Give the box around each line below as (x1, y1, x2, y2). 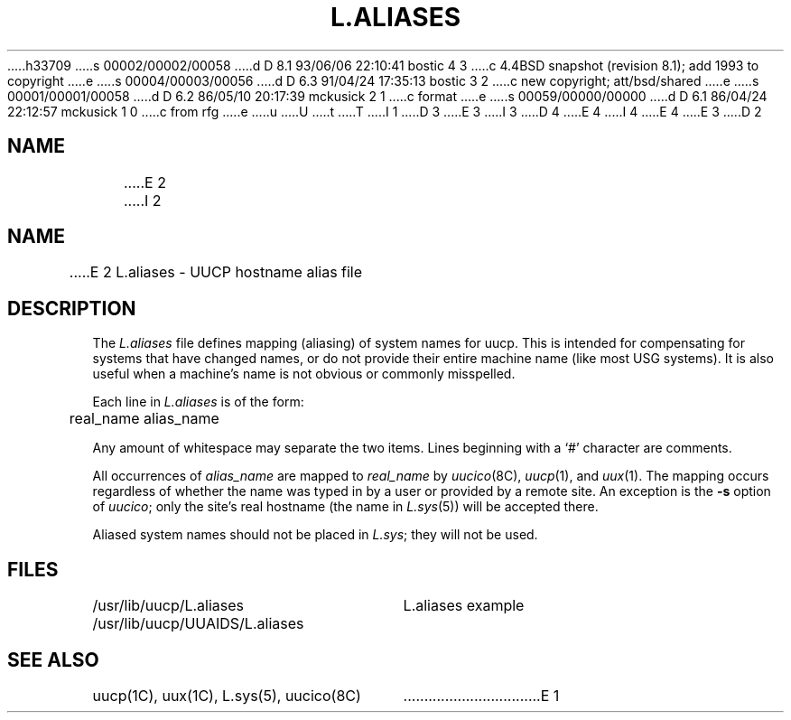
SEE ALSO (7, 648, 99, 671)
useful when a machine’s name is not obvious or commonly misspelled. (92, 366, 516, 382)
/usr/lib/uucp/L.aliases (92, 596, 245, 615)
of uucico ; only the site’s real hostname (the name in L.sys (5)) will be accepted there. (92, 499, 599, 515)
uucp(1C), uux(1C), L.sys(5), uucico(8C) (92, 686, 361, 705)
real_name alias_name (69, 409, 219, 428)
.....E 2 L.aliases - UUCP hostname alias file (69, 263, 363, 282)
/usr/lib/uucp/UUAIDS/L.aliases (92, 614, 304, 633)
